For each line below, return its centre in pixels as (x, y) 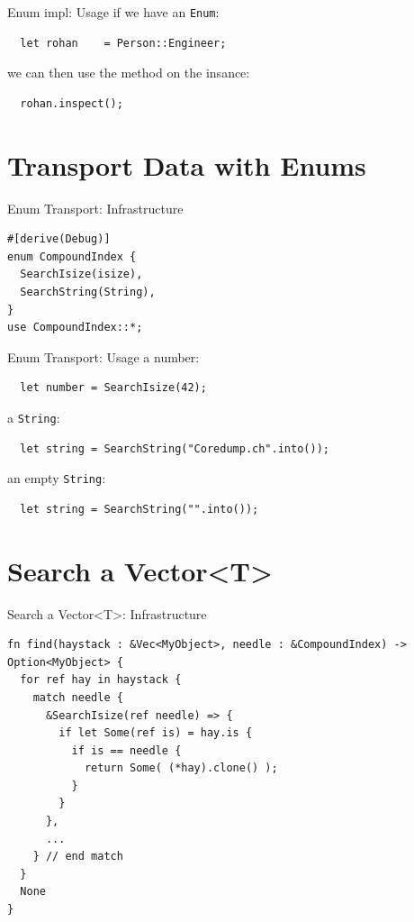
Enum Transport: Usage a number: (103, 356)
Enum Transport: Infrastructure (95, 208)
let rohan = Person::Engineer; (123, 43)
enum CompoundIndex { (72, 256)
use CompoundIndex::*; (75, 328)
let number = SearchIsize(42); (113, 388)
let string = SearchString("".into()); (139, 509)
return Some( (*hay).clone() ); (181, 768)
